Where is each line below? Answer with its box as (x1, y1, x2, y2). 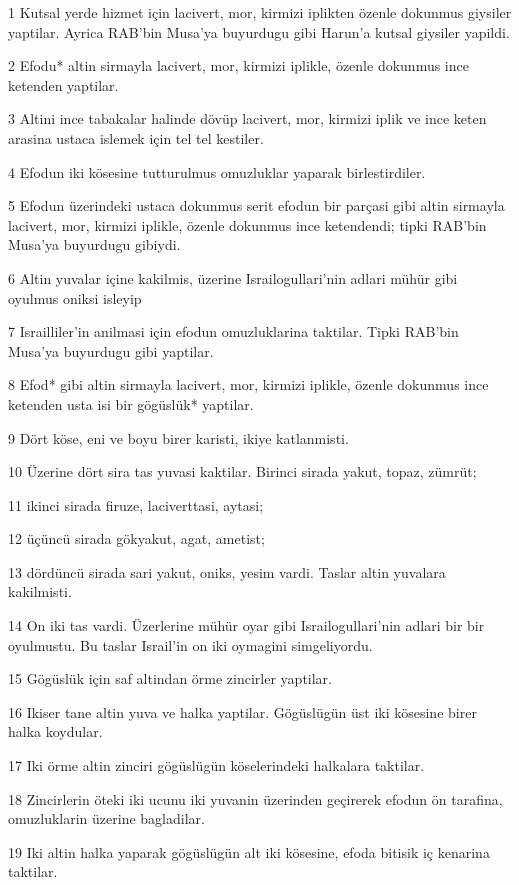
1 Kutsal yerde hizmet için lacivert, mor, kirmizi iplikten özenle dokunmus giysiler (8, 2, 512, 22)
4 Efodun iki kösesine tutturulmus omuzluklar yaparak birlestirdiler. (8, 161, 426, 182)
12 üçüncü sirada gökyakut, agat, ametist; (8, 528, 265, 549)
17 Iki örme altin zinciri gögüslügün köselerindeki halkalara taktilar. (8, 755, 425, 776)
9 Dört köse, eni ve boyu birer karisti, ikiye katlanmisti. (8, 427, 349, 448)
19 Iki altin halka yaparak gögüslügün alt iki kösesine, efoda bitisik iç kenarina (8, 841, 490, 862)
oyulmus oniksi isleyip (8, 287, 142, 308)
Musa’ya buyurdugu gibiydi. (8, 234, 181, 255)
